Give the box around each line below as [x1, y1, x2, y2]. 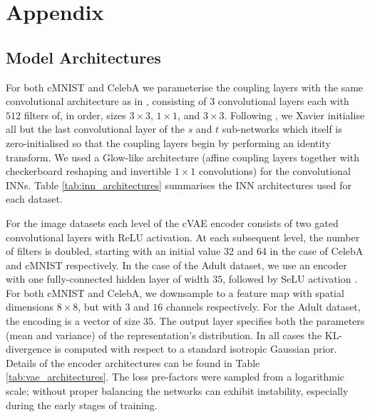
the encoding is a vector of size [6, 313, 140, 328]
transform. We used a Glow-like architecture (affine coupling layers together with [6, 149, 359, 164]
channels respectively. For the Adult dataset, [165, 299, 361, 314]
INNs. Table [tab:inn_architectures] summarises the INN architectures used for [6, 177, 351, 192]
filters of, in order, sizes [24, 107, 126, 122]
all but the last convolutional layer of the [6, 121, 185, 136]
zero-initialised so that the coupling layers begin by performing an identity [6, 135, 331, 150]
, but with [78, 299, 122, 314]
